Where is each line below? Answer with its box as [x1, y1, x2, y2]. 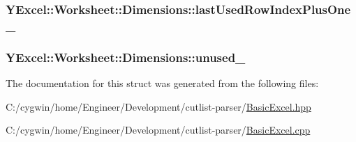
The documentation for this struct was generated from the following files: [6, 75, 319, 90]
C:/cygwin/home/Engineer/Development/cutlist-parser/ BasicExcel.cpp [6, 123, 311, 137]
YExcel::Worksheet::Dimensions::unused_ [6, 48, 246, 65]
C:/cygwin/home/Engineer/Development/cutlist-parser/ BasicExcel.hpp [6, 99, 311, 113]
